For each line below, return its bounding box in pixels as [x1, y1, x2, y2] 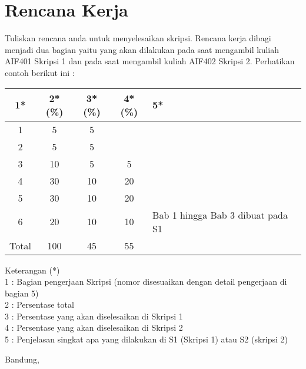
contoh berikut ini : [5, 66, 75, 78]
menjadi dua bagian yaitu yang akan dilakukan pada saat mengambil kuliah [5, 43, 280, 55]
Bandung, [5, 352, 39, 365]
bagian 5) [5, 286, 39, 299]
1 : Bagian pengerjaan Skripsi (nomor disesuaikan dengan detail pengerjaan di [5, 275, 287, 288]
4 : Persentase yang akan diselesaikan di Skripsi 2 [5, 321, 183, 334]
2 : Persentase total [5, 298, 74, 311]
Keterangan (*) [5, 263, 60, 276]
